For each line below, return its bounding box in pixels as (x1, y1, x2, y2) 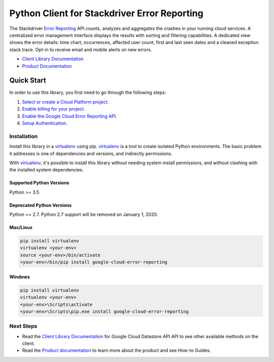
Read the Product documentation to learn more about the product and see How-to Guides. (22, 347, 211, 353)
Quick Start (9, 76, 46, 85)
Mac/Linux (9, 225, 33, 231)
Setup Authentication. (22, 120, 68, 126)
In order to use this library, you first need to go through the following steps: (9, 89, 166, 96)
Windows (9, 274, 30, 280)
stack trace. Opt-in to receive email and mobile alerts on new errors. (9, 46, 152, 53)
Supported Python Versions (9, 180, 70, 186)
